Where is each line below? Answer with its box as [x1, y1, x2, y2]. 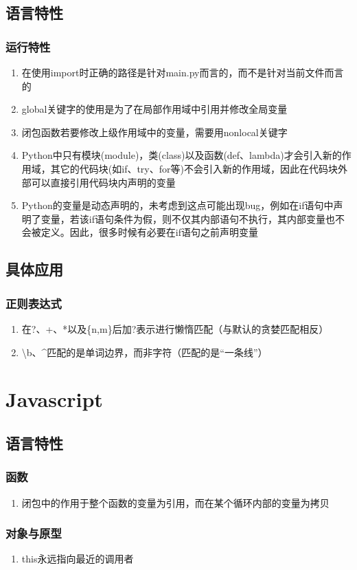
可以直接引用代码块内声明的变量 [31, 175, 176, 189]
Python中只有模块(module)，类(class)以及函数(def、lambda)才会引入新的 [21, 148, 342, 162]
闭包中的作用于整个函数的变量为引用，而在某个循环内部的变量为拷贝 [21, 495, 330, 509]
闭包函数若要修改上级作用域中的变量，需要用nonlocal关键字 [21, 124, 288, 139]
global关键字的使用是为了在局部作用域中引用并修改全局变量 [21, 102, 288, 116]
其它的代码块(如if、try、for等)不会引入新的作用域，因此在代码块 [50, 161, 338, 175]
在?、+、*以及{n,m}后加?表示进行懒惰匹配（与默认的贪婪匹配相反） [21, 321, 329, 336]
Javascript [5, 385, 103, 413]
